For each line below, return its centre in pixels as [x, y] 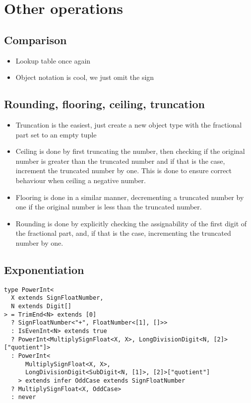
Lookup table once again [53, 60]
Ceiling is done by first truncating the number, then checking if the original [130, 151]
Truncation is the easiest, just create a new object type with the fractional [129, 124]
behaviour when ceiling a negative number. [81, 180]
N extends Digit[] [41, 306]
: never [24, 397]
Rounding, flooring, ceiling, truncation [104, 104]
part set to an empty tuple [56, 134]
